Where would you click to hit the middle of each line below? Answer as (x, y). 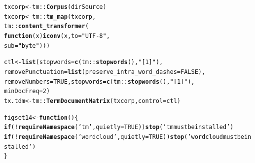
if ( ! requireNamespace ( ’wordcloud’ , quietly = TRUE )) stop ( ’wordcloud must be (124, 137)
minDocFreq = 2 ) (27, 91)
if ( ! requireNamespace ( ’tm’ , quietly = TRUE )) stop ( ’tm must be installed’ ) (119, 127)
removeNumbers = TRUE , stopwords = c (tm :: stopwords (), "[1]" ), (99, 81)
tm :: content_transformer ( (46, 26)
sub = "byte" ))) (27, 46)
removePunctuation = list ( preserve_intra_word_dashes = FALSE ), (105, 72)
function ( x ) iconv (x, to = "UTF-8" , (57, 36)
